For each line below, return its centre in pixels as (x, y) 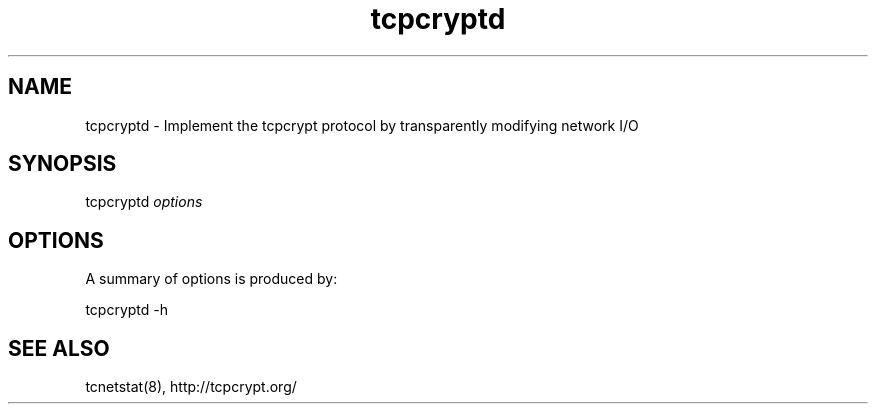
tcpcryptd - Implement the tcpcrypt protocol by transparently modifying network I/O (362, 125)
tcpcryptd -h (127, 310)
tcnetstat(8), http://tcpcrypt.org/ (191, 387)
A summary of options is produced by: (211, 279)
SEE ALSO (59, 348)
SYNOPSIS (62, 164)
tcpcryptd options (144, 202)
